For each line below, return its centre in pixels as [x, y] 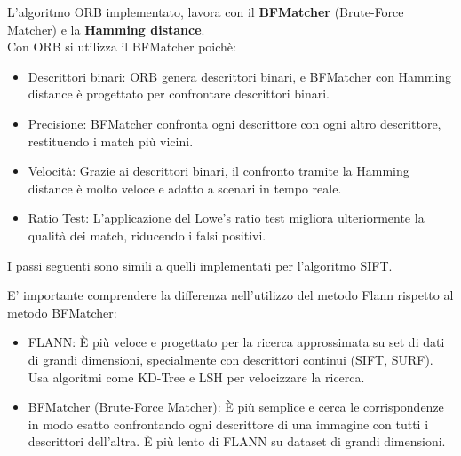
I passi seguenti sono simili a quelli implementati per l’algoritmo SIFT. [200, 265]
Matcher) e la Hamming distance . [106, 29]
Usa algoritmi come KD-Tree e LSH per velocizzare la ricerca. [196, 377]
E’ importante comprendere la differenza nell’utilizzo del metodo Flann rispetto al [230, 295]
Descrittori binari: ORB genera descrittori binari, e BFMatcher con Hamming [240, 76]
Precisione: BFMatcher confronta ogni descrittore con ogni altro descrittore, [234, 123]
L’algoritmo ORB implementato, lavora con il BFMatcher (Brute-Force [206, 12]
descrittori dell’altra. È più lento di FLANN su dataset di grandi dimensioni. [237, 441]
